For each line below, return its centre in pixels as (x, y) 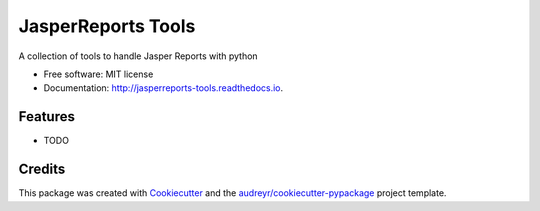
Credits (42, 169)
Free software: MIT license (98, 74)
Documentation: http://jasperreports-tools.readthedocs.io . (163, 88)
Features (46, 116)
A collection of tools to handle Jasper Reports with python (138, 56)
